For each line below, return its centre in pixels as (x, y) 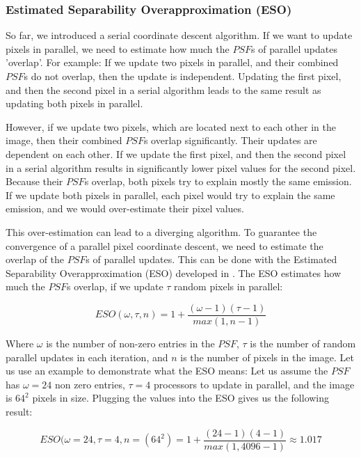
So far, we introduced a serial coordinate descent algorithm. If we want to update (179, 35)
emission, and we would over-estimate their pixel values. (125, 208)
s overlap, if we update (115, 286)
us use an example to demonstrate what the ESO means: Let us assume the (167, 371)
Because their (34, 181)
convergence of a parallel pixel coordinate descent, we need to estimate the (165, 245)
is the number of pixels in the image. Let (267, 357)
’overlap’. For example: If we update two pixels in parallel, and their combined (172, 62)
